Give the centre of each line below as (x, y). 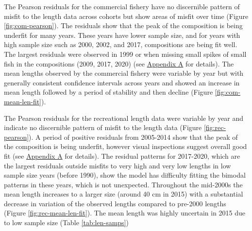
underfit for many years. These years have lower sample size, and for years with (122, 35)
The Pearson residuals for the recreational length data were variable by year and (124, 118)
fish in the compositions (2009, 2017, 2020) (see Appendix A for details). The (119, 63)
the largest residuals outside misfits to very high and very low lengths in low (118, 165)
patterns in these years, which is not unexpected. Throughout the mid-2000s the (123, 184)
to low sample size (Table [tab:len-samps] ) (66, 223)
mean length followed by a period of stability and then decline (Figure (109, 92)
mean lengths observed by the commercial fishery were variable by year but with (124, 73)
